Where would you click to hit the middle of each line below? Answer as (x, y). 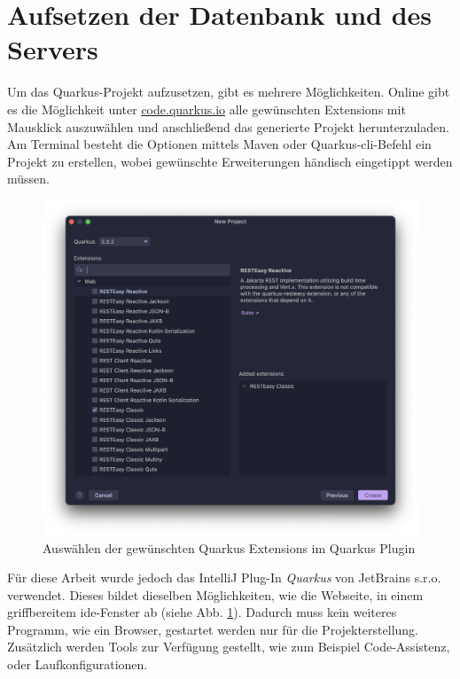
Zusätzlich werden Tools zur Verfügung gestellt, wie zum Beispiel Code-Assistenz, (229, 647)
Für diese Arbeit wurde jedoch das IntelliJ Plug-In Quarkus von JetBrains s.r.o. (224, 578)
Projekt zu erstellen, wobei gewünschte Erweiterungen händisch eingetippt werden (230, 161)
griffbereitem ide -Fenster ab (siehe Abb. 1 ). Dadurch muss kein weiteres (202, 612)
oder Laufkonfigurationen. (78, 664)
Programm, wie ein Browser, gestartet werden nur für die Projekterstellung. (213, 629)
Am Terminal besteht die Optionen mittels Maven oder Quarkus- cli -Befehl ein (219, 144)
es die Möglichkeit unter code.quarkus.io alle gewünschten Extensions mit (207, 109)
